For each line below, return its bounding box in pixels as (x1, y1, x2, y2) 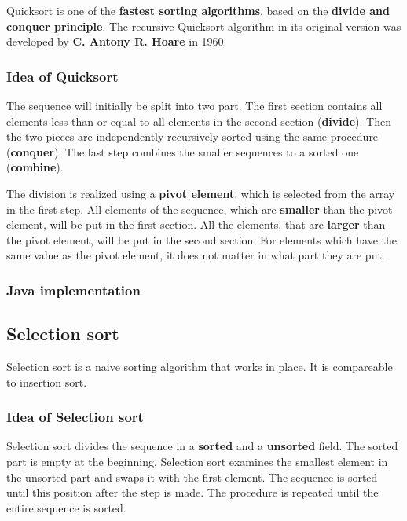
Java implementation (6, 280, 141, 299)
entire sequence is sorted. (6, 499, 126, 515)
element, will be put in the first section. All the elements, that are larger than (6, 216, 386, 233)
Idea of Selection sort (6, 407, 144, 427)
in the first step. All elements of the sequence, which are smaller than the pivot (6, 200, 393, 217)
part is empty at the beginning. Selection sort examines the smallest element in (6, 453, 388, 469)
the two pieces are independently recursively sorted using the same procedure (6, 128, 379, 145)
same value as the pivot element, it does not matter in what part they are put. (6, 247, 385, 263)
